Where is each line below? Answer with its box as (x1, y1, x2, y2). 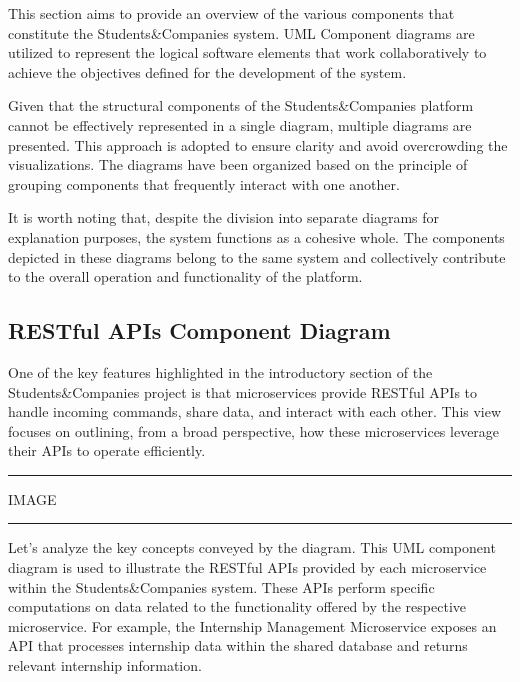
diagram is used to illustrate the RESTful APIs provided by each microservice (8, 557, 487, 578)
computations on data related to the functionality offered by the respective (8, 596, 466, 617)
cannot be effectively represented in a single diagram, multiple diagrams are (8, 114, 472, 135)
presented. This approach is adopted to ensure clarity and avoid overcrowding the (8, 134, 508, 155)
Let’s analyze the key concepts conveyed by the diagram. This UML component (8, 537, 496, 558)
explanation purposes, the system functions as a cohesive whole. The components (8, 226, 505, 247)
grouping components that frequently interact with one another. (8, 173, 400, 194)
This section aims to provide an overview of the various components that (8, 3, 455, 23)
